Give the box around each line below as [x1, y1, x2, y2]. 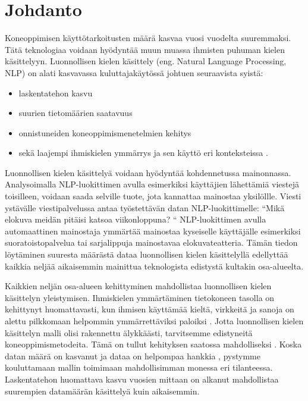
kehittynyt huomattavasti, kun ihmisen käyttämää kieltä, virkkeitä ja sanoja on [5, 303, 294, 315]
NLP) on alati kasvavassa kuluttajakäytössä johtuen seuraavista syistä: [5, 66, 263, 79]
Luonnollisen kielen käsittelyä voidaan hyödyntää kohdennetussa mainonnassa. [5, 166, 291, 178]
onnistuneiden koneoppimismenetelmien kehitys [18, 126, 191, 139]
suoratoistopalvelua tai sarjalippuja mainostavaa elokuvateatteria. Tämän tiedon [5, 236, 298, 249]
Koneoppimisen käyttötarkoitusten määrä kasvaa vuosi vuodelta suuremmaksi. [5, 32, 291, 44]
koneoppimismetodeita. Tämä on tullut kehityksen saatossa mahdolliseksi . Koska [5, 338, 302, 350]
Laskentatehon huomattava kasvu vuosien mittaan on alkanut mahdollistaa [5, 372, 279, 385]
